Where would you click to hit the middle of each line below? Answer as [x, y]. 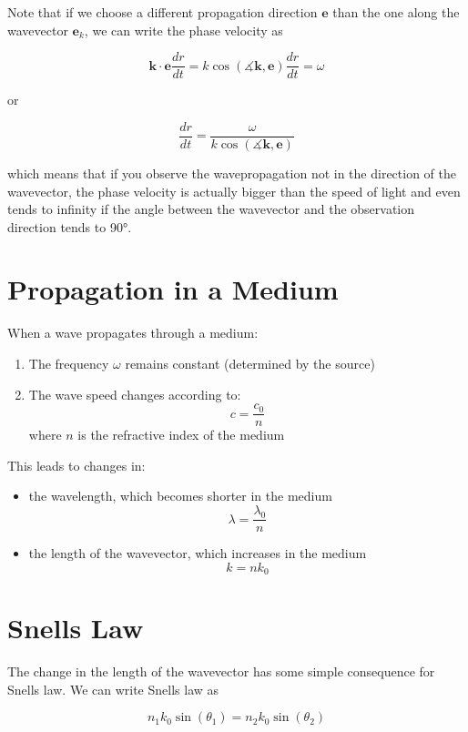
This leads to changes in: [76, 465]
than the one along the [396, 12]
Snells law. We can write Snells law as [113, 689]
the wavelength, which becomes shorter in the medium [180, 496]
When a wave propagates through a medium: [133, 333]
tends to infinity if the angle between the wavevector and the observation [211, 209]
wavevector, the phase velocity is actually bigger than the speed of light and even [234, 191]
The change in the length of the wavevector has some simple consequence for [221, 671]
